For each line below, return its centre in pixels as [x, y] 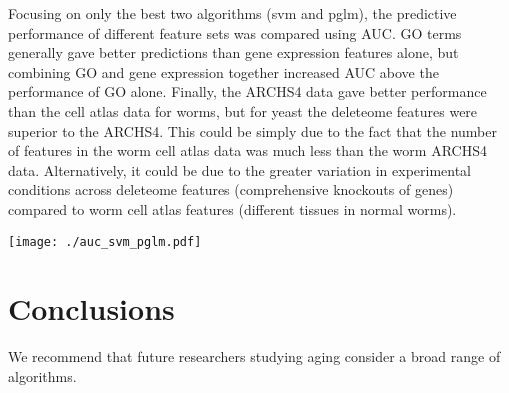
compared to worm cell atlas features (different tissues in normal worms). [232, 208]
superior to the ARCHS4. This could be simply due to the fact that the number [252, 130]
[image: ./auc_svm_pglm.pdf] [105, 241]
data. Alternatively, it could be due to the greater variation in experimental [240, 169]
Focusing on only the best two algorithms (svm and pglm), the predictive [232, 13]
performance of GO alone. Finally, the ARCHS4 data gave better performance [247, 91]
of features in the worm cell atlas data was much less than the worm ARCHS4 [247, 150]
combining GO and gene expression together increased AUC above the [223, 71]
